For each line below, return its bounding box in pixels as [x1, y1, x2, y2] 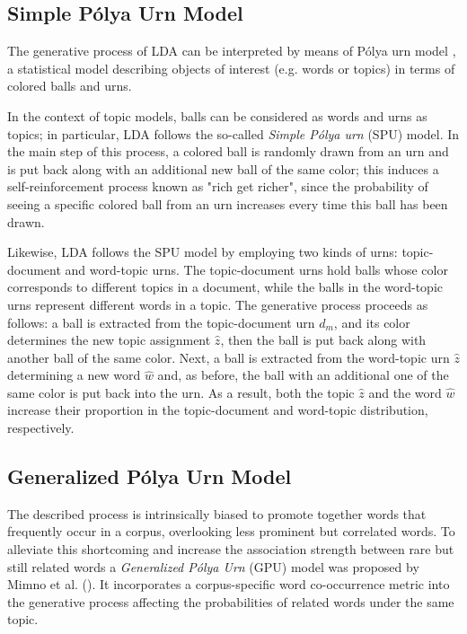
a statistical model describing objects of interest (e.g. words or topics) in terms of [7, 58, 455, 77]
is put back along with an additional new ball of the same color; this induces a [7, 159, 439, 178]
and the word [368, 383, 442, 401]
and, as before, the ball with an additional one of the [157, 365, 449, 384]
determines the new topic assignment [7, 330, 211, 349]
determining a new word [7, 365, 141, 384]
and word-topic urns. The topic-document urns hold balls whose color [65, 260, 448, 278]
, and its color [333, 313, 410, 331]
